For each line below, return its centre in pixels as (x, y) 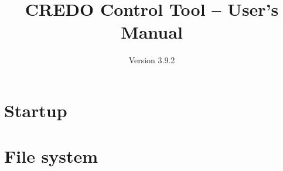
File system (51, 156)
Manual (152, 32)
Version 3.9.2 (152, 60)
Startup (36, 110)
